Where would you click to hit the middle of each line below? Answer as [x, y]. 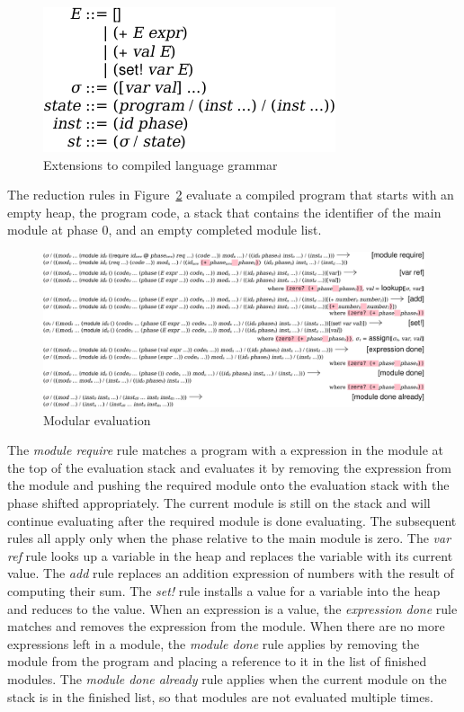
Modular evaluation [97, 419]
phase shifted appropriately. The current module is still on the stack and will [219, 503]
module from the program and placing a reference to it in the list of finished [217, 661]
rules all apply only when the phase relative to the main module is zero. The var [229, 538]
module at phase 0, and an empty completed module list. [165, 230]
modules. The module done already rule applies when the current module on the [227, 678]
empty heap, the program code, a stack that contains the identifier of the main [224, 212]
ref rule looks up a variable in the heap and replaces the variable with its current [230, 555]
